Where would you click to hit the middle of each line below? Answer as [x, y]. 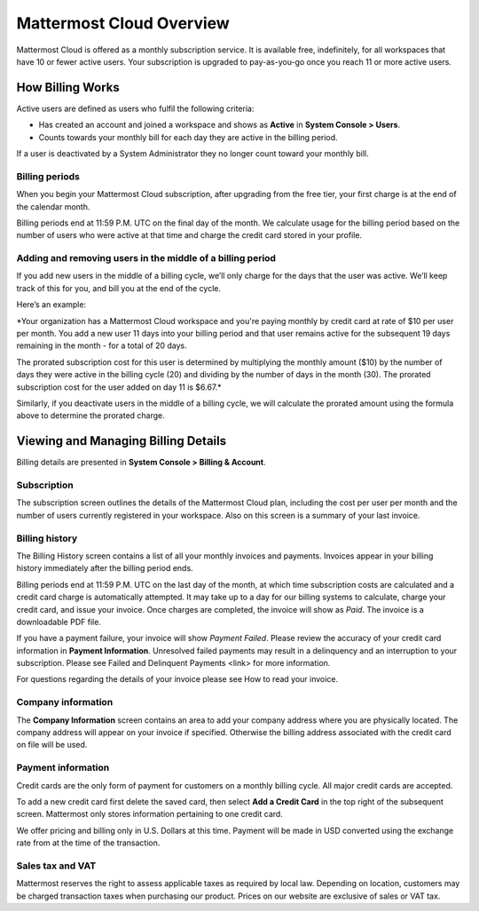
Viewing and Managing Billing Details [121, 441]
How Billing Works [68, 87]
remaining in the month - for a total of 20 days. [102, 345]
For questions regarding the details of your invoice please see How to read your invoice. [177, 679]
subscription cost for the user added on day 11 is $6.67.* [119, 387]
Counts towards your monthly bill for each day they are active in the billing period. [188, 137]
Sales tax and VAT [56, 866]
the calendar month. [53, 206]
